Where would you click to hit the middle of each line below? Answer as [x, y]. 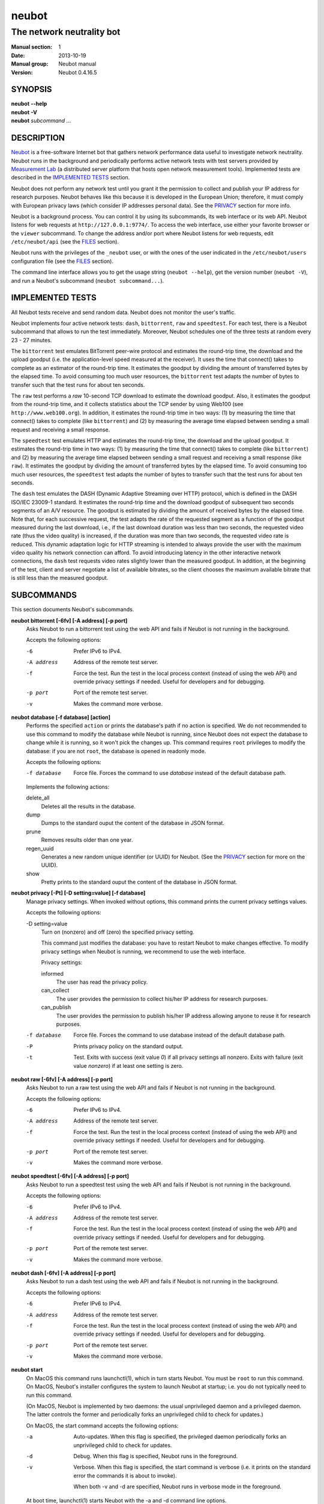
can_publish [56, 1007]
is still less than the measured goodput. [60, 578]
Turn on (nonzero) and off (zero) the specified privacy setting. [118, 932]
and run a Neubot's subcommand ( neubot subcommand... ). [88, 280]
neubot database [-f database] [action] [61, 717]
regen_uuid [40, 848]
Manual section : [32, 47]
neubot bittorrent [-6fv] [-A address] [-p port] [69, 620]
